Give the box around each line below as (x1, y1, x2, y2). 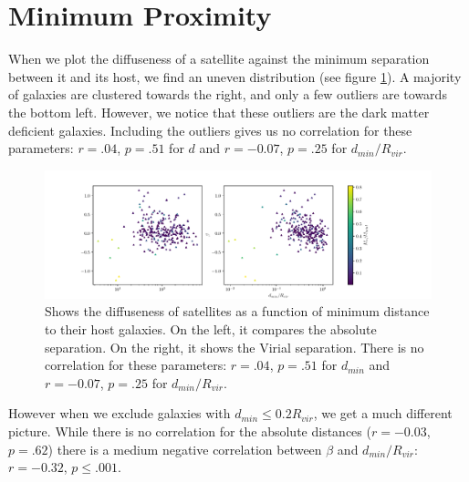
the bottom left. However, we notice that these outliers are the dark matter (8, 102, 430, 121)
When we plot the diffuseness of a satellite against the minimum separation (8, 49, 430, 68)
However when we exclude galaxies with (8, 404, 231, 423)
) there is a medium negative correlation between (47, 439, 322, 458)
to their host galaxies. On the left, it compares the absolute (45, 320, 377, 339)
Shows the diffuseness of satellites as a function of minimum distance (45, 302, 430, 321)
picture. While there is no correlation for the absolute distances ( (8, 422, 371, 441)
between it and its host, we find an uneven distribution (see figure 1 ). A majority (8, 67, 462, 86)
